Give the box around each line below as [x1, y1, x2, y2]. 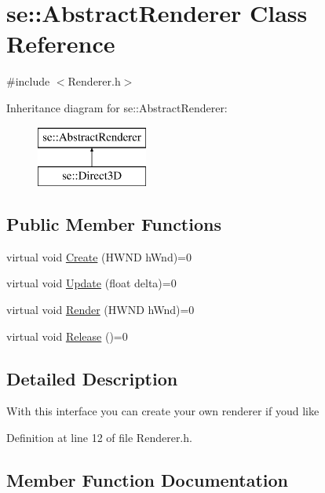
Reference [6, 27, 115, 60]
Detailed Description [6, 366, 178, 390]
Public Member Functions [6, 212, 221, 236]
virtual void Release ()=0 [6, 327, 128, 344]
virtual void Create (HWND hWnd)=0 [6, 248, 192, 265]
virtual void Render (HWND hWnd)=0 [6, 301, 195, 318]
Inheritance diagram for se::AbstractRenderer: [6, 99, 228, 115]
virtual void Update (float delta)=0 [6, 275, 177, 291]
